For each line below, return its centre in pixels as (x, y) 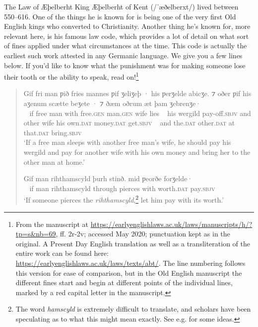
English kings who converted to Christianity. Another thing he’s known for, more (127, 26)
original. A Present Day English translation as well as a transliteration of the (133, 243)
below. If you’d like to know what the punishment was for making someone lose (125, 65)
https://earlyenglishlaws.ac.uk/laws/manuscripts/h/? (171, 224)
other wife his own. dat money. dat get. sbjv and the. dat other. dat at (129, 123)
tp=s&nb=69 (36, 234)
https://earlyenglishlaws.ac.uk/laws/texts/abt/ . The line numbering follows (130, 263)
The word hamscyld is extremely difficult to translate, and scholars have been (133, 309)
